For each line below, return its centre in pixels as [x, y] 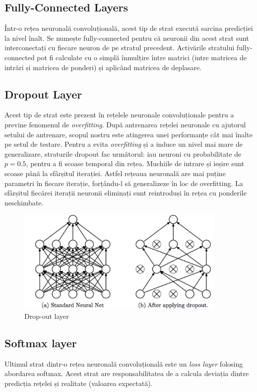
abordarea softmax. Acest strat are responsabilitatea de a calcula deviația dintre [127, 373]
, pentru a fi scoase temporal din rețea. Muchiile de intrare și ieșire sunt [135, 163]
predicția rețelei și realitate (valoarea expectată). [79, 383]
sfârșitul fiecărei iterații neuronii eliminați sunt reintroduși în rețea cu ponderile [126, 193]
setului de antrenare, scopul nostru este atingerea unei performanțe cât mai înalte [128, 134]
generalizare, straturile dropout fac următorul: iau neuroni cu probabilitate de [123, 153]
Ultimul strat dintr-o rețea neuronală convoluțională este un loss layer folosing [124, 363]
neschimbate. [24, 202]
